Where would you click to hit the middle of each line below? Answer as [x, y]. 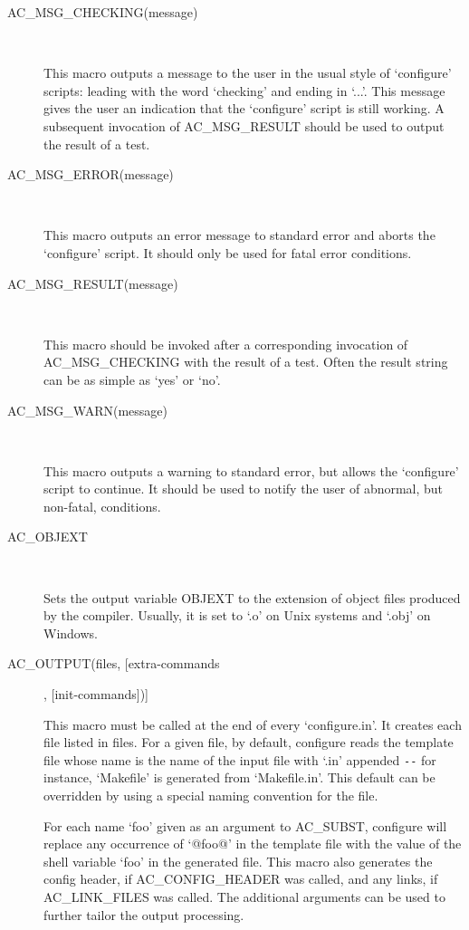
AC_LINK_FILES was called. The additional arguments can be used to [244, 897]
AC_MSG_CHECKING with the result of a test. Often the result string [246, 362]
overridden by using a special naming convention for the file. [211, 796]
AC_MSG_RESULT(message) [93, 283]
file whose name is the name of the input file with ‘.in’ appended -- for [240, 759]
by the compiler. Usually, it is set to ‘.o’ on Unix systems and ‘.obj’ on [237, 615]
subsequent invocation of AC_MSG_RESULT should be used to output [244, 125]
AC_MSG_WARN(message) [87, 410]
